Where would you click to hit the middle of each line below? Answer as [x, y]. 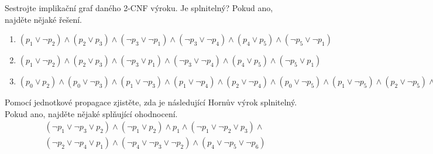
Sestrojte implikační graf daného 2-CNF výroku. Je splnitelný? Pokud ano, [139, 8]
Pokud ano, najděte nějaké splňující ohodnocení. [91, 113]
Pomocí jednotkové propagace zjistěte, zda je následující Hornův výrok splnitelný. [151, 102]
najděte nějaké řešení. [43, 19]
